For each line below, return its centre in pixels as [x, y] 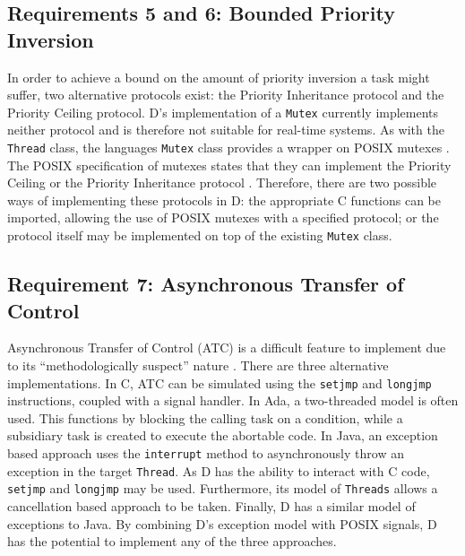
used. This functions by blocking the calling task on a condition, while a [205, 417]
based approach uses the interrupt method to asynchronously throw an [206, 452]
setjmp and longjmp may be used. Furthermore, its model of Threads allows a [223, 488]
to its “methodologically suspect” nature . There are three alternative [198, 365]
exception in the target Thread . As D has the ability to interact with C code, [219, 470]
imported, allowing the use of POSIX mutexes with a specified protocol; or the [223, 217]
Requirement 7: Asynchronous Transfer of [206, 284]
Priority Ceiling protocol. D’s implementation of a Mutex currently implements [223, 112]
